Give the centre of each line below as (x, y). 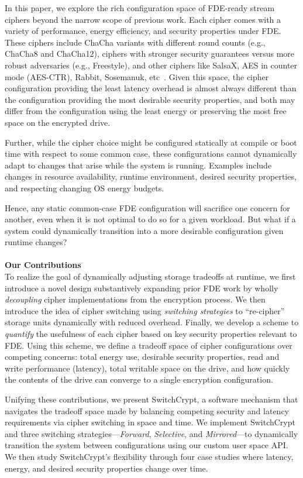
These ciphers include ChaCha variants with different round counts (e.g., (135, 42)
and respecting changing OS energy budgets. (85, 188)
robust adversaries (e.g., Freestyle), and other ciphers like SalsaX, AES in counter (151, 65)
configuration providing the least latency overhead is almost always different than (151, 88)
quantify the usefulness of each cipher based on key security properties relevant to (151, 334)
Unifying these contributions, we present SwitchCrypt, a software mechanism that (151, 399)
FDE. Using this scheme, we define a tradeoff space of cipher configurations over (149, 345)
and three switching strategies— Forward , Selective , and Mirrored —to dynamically (151, 433)
